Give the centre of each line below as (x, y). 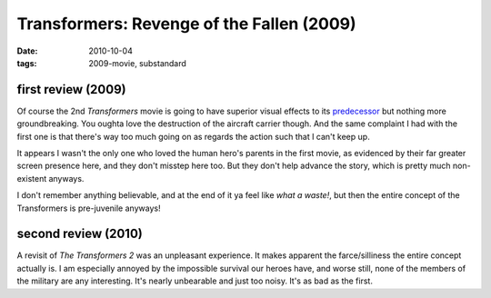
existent (32, 178)
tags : (27, 63)
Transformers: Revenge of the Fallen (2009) (186, 24)
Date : (27, 51)
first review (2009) (71, 89)
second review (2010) (80, 234)
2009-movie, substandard (137, 63)
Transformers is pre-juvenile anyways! (89, 208)
